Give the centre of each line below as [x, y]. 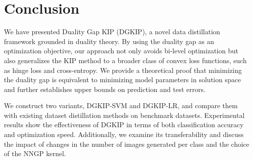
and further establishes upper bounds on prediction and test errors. [105, 89]
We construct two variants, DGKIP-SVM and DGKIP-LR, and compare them [121, 105]
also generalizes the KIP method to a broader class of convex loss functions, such [125, 60]
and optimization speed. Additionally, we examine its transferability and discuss [124, 134]
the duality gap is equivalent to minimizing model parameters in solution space [123, 80]
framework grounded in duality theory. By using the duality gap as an [109, 41]
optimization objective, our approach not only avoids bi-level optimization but [121, 51]
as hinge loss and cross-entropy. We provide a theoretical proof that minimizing [123, 70]
